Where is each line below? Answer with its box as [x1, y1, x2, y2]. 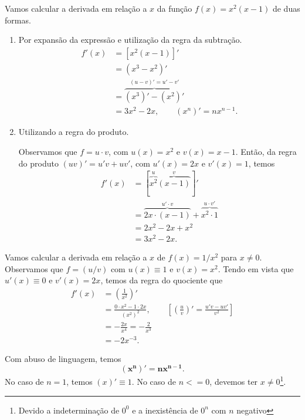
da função [157, 2, 192, 14]
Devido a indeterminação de [18, 404, 120, 416]
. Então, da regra [235, 145, 297, 158]
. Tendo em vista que [218, 262, 294, 275]
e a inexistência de [132, 404, 198, 416]
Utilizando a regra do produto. [18, 126, 129, 138]
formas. [5, 13, 31, 26]
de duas [272, 2, 300, 14]
